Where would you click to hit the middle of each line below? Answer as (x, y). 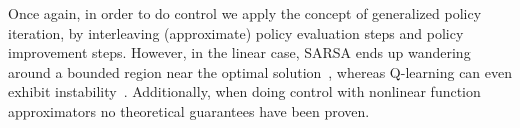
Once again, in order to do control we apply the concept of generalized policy (245, 13)
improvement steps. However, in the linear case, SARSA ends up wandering (239, 52)
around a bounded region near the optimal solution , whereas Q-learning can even (260, 71)
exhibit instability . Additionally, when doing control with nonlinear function (244, 91)
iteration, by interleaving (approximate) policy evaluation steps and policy (236, 32)
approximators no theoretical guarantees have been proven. (189, 110)
